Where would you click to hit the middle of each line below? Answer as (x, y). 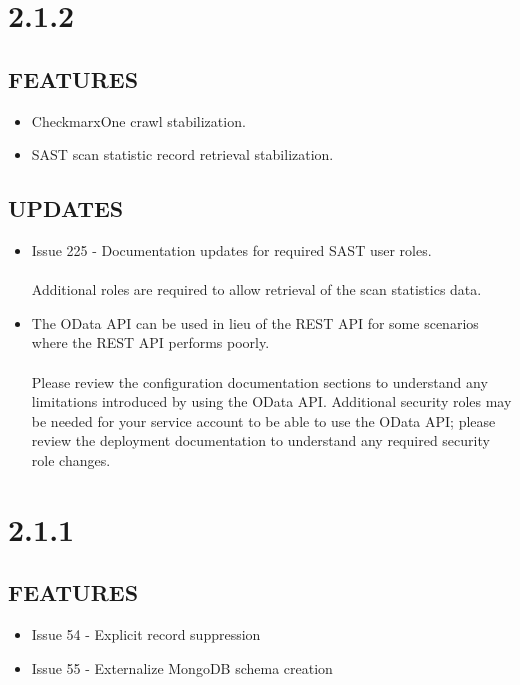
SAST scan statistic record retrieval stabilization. (182, 154)
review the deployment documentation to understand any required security (260, 440)
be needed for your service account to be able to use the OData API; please (263, 420)
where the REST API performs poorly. (150, 342)
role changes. (71, 459)
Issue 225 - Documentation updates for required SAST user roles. (231, 249)
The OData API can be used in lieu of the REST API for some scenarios (255, 322)
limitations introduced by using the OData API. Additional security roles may (271, 401)
